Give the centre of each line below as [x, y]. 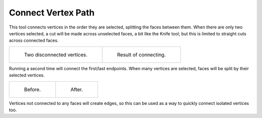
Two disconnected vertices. [56, 55]
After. [77, 89]
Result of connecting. [141, 55]
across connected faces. [34, 41]
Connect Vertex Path [52, 13]
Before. [33, 89]
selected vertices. [27, 75]
